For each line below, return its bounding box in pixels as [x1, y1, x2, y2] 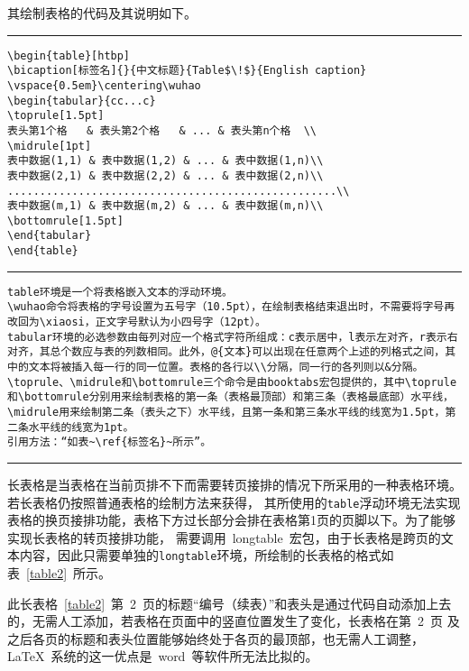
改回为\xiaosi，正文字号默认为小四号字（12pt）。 [7, 316, 266, 329]
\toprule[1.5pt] [7, 109, 105, 123]
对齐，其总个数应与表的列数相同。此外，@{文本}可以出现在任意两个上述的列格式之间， [7, 345, 446, 359]
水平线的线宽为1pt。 [28, 420, 134, 434]
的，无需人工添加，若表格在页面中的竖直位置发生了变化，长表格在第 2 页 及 [7, 611, 460, 630]
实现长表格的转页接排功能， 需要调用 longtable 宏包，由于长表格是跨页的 [7, 528, 441, 547]
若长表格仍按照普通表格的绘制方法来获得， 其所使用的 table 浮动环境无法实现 [7, 492, 461, 511]
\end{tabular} [7, 229, 92, 243]
